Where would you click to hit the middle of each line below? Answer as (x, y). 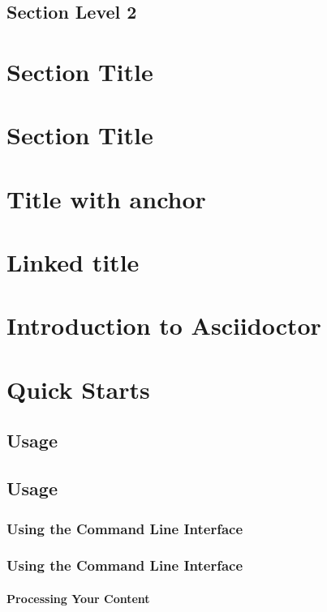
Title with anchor (106, 198)
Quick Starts (78, 389)
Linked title (73, 262)
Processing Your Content (78, 598)
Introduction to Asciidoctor (164, 325)
